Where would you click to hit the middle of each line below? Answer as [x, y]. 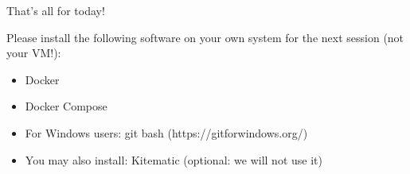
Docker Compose [66, 106]
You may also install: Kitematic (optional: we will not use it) [174, 159]
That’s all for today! [56, 10]
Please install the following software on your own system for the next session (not [205, 37]
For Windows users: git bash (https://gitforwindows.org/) [166, 132]
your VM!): [34, 53]
